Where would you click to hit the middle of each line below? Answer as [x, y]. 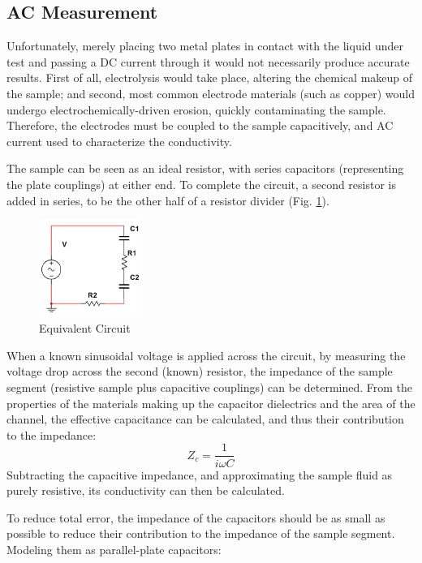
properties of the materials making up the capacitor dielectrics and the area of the [211, 403]
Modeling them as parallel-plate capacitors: [114, 549]
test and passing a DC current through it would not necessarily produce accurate [208, 61]
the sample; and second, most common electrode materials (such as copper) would [211, 93]
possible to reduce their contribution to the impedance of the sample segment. [201, 533]
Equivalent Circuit [85, 328]
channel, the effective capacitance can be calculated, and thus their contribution [205, 419]
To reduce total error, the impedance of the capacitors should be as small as [196, 517]
